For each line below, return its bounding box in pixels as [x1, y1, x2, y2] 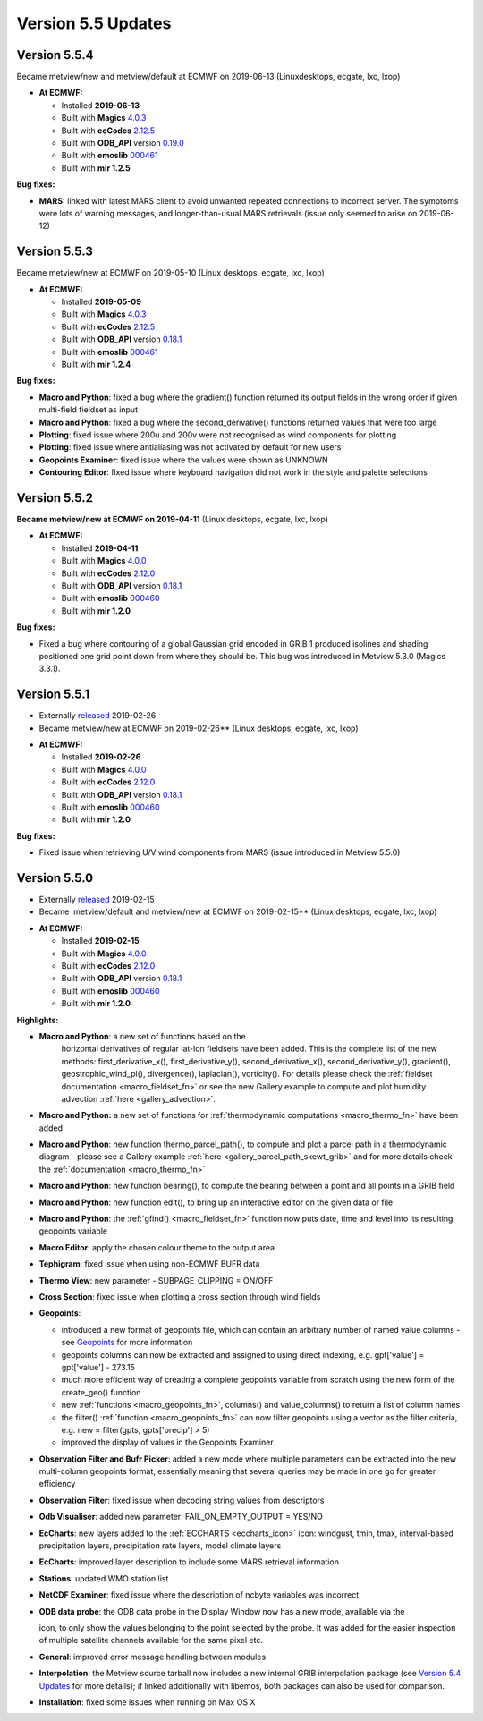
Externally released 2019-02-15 [38, 894, 156, 905]
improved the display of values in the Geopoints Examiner [61, 1437, 274, 1448]
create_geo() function [61, 1386, 141, 1397]
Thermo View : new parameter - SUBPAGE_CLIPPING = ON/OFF [38, 1275, 274, 1285]
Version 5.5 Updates [16, 13, 172, 33]
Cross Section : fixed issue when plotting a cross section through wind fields [38, 1291, 321, 1301]
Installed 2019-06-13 [61, 99, 140, 111]
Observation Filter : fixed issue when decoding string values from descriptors [38, 1495, 325, 1505]
